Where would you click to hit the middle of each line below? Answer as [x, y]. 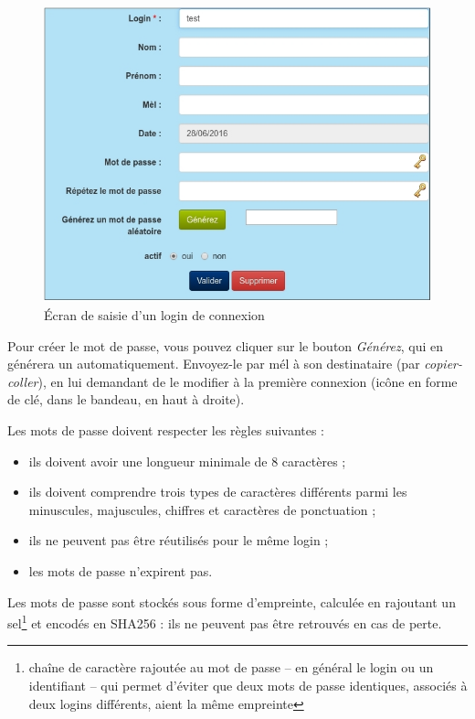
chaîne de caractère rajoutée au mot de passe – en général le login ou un [231, 667]
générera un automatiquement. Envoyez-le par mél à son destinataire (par [214, 364]
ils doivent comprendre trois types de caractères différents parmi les [218, 492]
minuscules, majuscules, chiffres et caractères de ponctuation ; [202, 509]
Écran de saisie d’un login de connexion [154, 315]
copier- [443, 364]
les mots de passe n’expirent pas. [121, 571]
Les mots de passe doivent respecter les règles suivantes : [166, 430]
